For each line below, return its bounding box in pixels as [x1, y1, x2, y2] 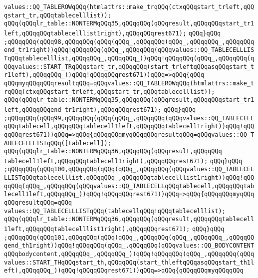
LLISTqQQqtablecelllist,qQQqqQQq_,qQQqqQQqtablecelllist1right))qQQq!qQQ [4, 174, 255, 182]
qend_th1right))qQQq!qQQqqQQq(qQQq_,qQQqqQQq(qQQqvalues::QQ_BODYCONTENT [4, 242, 255, 250]
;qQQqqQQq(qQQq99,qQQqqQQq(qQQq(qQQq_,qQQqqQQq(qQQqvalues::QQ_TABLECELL [4, 114, 255, 122]
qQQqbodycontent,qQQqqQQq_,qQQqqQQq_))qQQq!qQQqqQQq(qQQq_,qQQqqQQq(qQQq [4, 251, 255, 258]
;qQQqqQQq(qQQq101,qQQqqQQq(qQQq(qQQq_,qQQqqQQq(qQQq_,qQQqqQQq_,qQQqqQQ [4, 234, 255, 241]
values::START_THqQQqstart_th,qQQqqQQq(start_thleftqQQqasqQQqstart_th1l [4, 259, 255, 266]
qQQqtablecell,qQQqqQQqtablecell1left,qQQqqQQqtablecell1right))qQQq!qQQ [4, 123, 255, 130]
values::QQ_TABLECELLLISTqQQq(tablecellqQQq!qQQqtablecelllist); [4, 207, 226, 215]
